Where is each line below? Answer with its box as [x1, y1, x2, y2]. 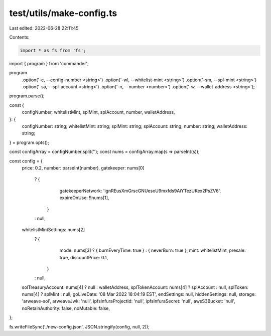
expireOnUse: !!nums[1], [59, 195, 109, 201]
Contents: [9, 34, 30, 40]
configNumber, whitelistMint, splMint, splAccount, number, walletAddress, [22, 109, 175, 115]
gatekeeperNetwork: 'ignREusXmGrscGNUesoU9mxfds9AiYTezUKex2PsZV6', [59, 188, 221, 194]
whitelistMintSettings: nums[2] [22, 227, 85, 233]
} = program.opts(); [9, 139, 50, 145]
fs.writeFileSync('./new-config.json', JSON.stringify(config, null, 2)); [9, 323, 150, 329]
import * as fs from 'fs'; [20, 48, 86, 53]
